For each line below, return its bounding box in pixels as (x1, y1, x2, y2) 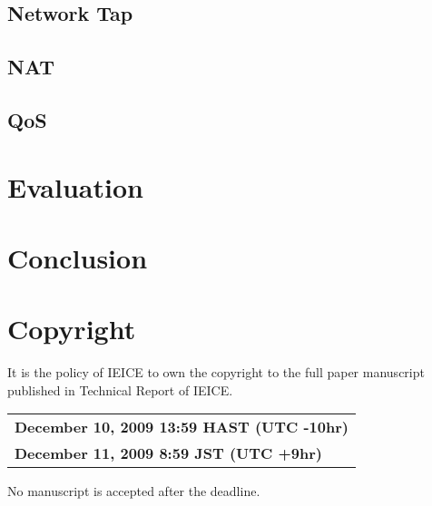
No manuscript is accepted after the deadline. (7, 482, 260, 501)
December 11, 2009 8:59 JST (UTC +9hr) (15, 443, 322, 464)
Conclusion (7, 238, 148, 276)
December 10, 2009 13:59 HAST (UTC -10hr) (15, 416, 349, 438)
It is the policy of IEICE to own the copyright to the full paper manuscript (7, 363, 425, 382)
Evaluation (7, 168, 143, 205)
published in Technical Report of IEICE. (7, 380, 233, 399)
